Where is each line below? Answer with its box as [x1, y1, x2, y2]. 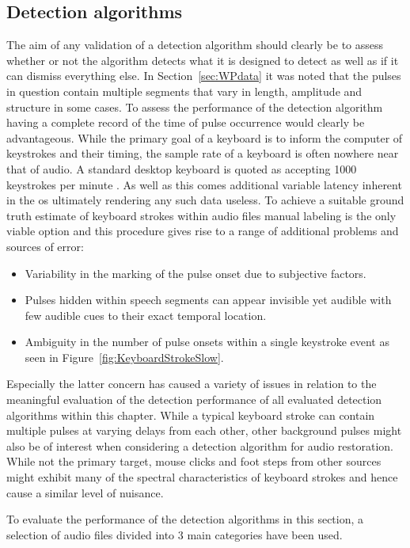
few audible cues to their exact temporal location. [25, 306, 267, 323]
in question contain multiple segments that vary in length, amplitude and [6, 82, 363, 99]
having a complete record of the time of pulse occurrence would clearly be [6, 114, 365, 131]
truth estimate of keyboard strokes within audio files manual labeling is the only [6, 207, 397, 223]
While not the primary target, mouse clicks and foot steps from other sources [6, 453, 382, 470]
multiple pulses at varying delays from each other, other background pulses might [6, 422, 402, 439]
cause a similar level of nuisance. [6, 484, 164, 500]
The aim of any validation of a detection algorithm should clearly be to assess [6, 36, 384, 53]
